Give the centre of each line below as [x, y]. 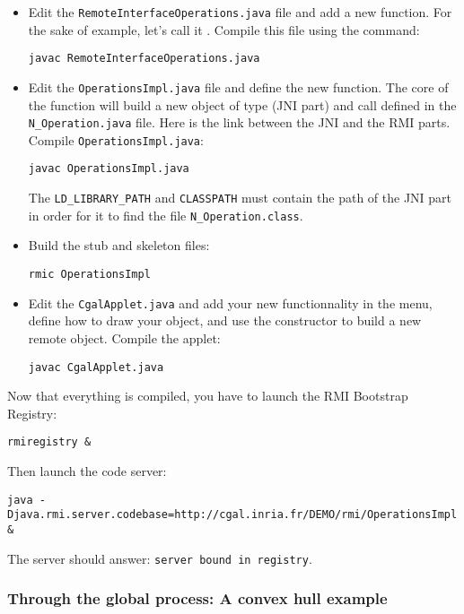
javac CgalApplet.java [96, 367]
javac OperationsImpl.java [109, 169]
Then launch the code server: [87, 471]
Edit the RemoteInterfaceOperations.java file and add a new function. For [240, 12]
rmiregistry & [49, 442]
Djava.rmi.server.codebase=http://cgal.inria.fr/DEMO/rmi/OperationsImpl [232, 515]
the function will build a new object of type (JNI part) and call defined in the [242, 104]
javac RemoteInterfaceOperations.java [144, 59]
